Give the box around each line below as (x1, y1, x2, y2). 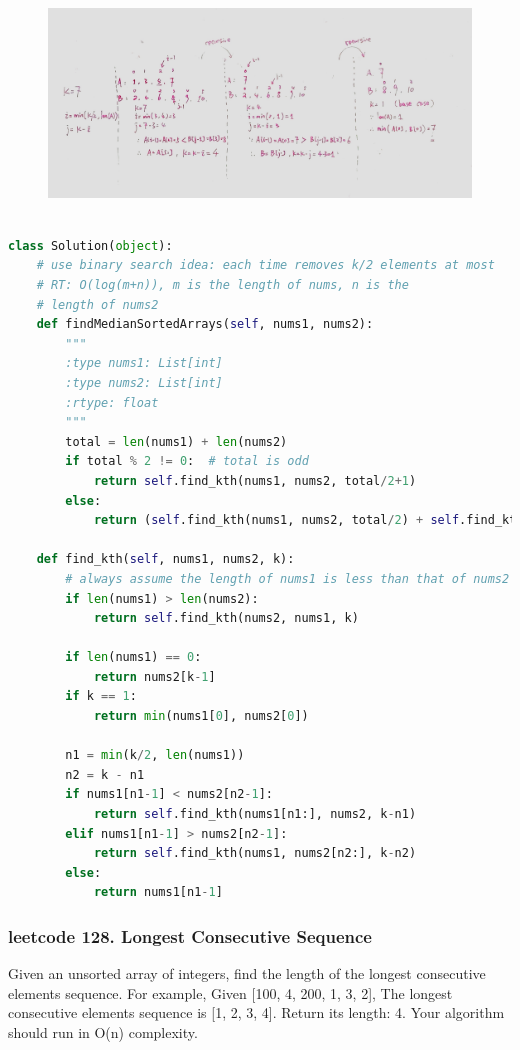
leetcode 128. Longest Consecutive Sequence (8, 923, 372, 948)
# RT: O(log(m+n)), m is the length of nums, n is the (36, 278, 409, 293)
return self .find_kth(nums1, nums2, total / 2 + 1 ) (93, 473, 417, 488)
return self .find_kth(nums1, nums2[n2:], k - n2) (93, 846, 417, 861)
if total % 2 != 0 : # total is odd (65, 454, 309, 469)
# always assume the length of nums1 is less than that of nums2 (65, 571, 510, 586)
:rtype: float (65, 395, 159, 410)
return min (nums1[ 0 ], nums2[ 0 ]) (93, 709, 309, 724)
